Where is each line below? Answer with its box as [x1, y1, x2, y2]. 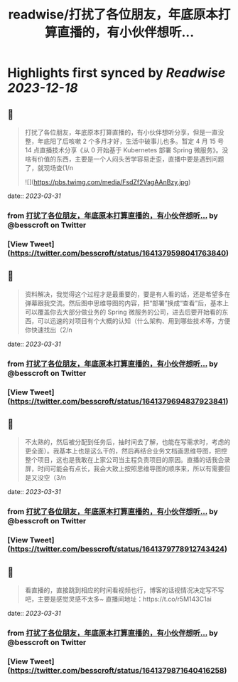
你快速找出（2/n [24, 325, 72, 334]
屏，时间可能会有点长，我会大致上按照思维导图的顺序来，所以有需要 [24, 464, 225, 473]
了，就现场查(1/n [24, 164, 73, 172]
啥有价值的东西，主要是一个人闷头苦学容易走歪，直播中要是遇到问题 [24, 154, 225, 163]
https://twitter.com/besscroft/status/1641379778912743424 [10, 544, 225, 554]
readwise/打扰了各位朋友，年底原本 [8, 6, 219, 23]
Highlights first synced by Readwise [7, 65, 226, 81]
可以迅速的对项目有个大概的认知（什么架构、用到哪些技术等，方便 [37, 316, 231, 325]
